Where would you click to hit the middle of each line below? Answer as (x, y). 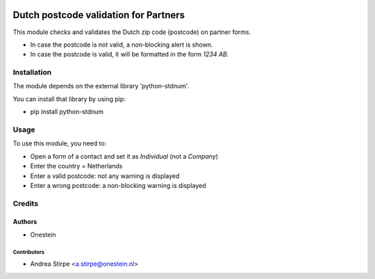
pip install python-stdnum (67, 112)
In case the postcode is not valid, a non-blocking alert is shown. (122, 45)
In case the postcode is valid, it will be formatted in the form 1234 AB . (130, 54)
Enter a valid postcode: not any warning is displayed (105, 176)
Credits (25, 203)
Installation (32, 72)
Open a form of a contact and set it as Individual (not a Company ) (124, 156)
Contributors (29, 252)
